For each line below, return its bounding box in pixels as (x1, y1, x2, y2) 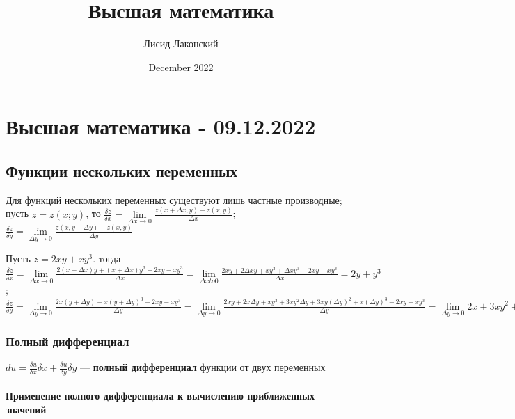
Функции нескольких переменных (6, 159, 237, 181)
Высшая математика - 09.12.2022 (6, 112, 316, 141)
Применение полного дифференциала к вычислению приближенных (6, 388, 315, 403)
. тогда (93, 251, 121, 266)
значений (6, 402, 47, 417)
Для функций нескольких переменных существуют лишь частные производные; (6, 192, 342, 207)
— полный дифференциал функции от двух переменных (80, 360, 326, 374)
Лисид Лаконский (143, 36, 219, 51)
